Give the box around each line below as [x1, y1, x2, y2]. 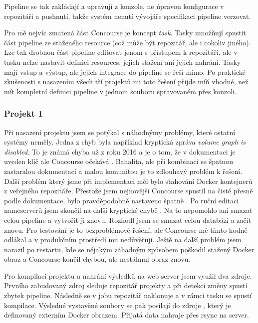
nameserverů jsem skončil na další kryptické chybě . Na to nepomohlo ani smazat [4, 205, 253, 215]
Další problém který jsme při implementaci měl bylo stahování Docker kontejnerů [4, 175, 253, 186]
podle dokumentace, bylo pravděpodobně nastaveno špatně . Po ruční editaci [4, 195, 239, 205]
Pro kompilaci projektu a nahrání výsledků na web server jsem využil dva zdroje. [4, 270, 252, 281]
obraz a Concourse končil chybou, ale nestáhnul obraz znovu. [4, 254, 191, 264]
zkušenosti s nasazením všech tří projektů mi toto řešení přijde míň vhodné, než [4, 76, 249, 87]
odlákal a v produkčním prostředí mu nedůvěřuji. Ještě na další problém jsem [4, 234, 242, 245]
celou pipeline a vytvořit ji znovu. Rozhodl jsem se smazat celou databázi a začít [4, 214, 252, 225]
